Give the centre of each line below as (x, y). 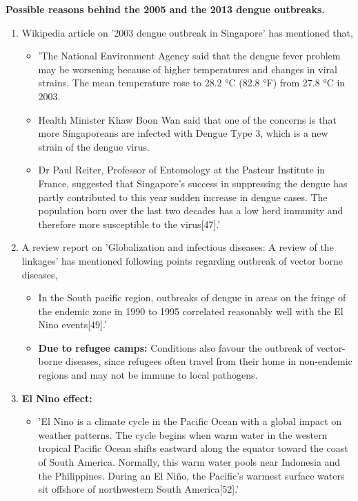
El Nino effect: (57, 398)
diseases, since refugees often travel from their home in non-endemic (209, 361)
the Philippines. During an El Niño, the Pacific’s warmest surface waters (191, 475)
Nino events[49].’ (72, 324)
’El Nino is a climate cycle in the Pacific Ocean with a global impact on (190, 421)
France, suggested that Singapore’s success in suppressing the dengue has (193, 183)
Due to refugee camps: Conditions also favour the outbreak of (176, 347)
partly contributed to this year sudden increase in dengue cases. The (183, 197)
